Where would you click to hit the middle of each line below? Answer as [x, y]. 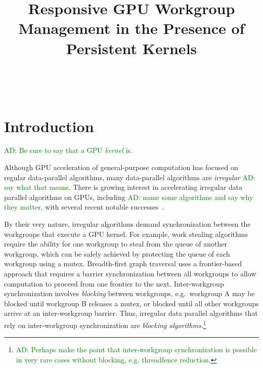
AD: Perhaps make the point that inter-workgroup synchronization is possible [136, 350]
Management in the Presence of [131, 28]
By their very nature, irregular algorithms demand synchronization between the [127, 224]
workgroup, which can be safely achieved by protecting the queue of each [117, 253]
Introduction [49, 126]
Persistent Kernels [131, 48]
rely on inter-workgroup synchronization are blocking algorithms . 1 [105, 324]
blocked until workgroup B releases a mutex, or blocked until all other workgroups [131, 303]
